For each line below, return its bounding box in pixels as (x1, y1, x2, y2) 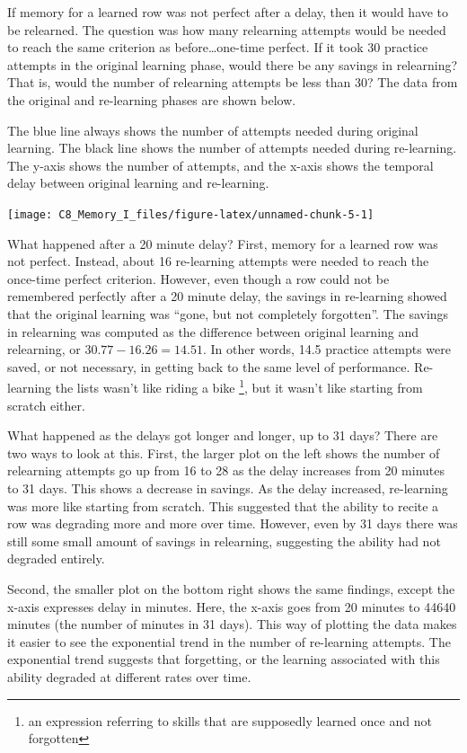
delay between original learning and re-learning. (7, 173, 269, 192)
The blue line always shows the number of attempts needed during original (7, 120, 419, 139)
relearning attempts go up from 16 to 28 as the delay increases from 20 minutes (7, 461, 445, 480)
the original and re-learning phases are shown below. (7, 90, 296, 109)
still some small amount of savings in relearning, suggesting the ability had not (7, 531, 441, 550)
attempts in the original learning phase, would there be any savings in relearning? (7, 55, 458, 74)
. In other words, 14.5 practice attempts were (202, 340, 451, 359)
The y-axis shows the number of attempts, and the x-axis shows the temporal (7, 155, 434, 174)
